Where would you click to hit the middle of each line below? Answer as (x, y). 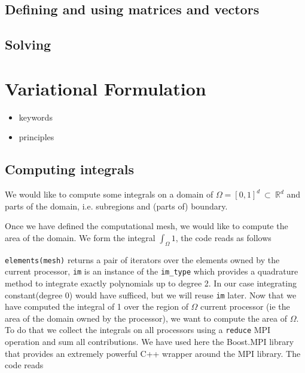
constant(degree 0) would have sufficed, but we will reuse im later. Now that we (151, 295)
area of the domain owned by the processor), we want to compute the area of (146, 318)
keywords (36, 117)
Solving (28, 44)
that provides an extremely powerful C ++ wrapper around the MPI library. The (153, 353)
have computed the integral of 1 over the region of (97, 306)
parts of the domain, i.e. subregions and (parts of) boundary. (116, 206)
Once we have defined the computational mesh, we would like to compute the (147, 226)
